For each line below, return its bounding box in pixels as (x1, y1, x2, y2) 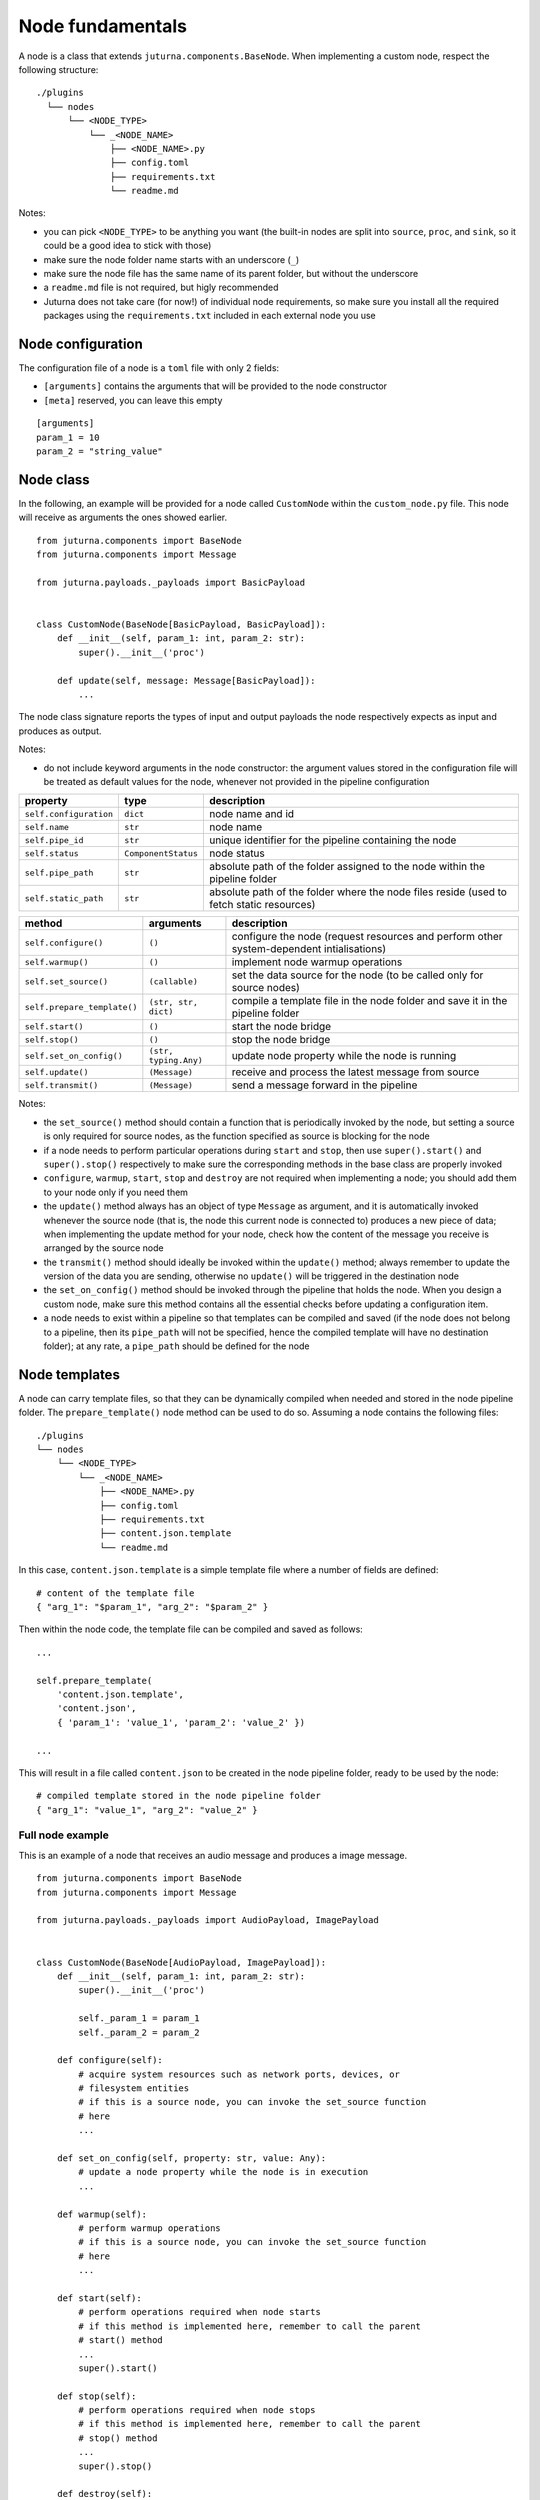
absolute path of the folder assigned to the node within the (208, 860, 485, 874)
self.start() (24, 1021, 84, 1032)
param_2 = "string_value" (36, 446, 164, 457)
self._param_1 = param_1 (78, 2013, 200, 2024)
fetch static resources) (208, 898, 316, 912)
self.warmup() (24, 956, 89, 967)
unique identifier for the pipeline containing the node (208, 833, 457, 847)
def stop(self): (56, 2390, 137, 2402)
